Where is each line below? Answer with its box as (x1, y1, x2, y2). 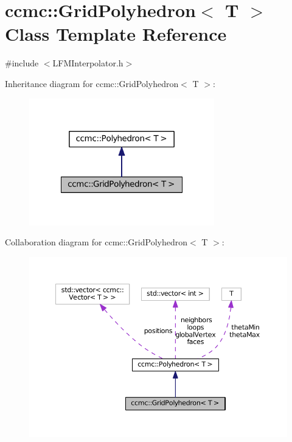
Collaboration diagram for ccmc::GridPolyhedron (5, 236, 187, 248)
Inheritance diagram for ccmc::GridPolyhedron (5, 77, 179, 89)
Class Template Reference (5, 21, 227, 46)
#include (5, 57, 39, 69)
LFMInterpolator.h (52, 57, 123, 69)
